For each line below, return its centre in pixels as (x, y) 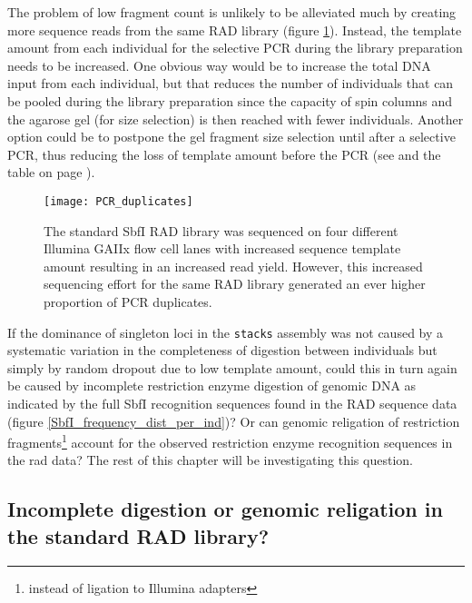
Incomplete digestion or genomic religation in (225, 509)
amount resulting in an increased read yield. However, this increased (233, 266)
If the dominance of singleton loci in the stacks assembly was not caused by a (226, 332)
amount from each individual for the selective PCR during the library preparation (235, 48)
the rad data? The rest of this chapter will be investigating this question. (210, 460)
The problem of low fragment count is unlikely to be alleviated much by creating (232, 12)
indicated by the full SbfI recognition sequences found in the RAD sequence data (232, 403)
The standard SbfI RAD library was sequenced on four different (221, 230)
